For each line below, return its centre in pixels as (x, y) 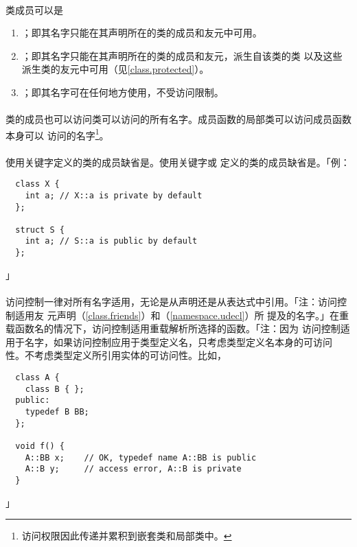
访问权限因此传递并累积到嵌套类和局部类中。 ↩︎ (127, 536)
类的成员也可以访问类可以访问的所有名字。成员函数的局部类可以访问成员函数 (178, 119)
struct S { (40, 230)
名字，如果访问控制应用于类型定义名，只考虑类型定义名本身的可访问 (178, 341)
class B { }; (55, 389)
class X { (37, 184)
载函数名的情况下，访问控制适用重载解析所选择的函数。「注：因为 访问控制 (173, 328)
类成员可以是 (34, 9)
